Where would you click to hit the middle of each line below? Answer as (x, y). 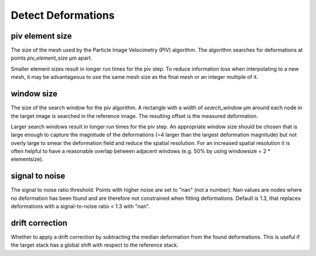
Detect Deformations (63, 15)
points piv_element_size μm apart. (51, 58)
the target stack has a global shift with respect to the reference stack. (95, 245)
